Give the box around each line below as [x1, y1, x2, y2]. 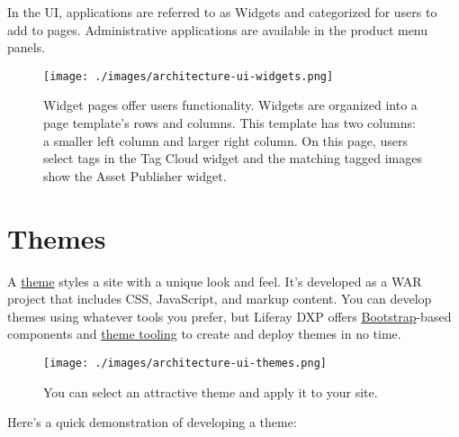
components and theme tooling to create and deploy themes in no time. [7, 324, 401, 343]
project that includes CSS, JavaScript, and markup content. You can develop [7, 289, 432, 308]
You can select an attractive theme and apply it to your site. [43, 382, 378, 401]
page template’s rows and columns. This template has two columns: [43, 114, 416, 132]
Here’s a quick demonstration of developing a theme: [7, 413, 297, 432]
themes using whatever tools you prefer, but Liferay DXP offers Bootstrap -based [7, 306, 452, 325]
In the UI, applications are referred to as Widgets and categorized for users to [7, 3, 437, 21]
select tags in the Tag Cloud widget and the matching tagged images [43, 149, 422, 168]
